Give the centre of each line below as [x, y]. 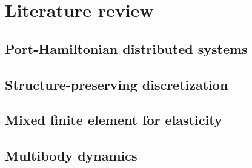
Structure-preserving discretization [117, 84]
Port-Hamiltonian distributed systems [126, 48]
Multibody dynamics [71, 156]
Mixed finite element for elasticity [114, 120]
